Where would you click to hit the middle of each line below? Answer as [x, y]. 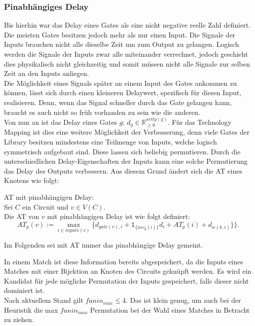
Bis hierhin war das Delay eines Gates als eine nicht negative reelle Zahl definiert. [127, 25]
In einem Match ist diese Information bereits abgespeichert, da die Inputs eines [124, 261]
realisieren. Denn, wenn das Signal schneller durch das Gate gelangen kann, [118, 102]
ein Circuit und [45, 206]
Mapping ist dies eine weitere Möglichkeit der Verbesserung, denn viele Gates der [127, 132]
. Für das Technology [200, 122]
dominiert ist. [24, 290]
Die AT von [22, 216]
